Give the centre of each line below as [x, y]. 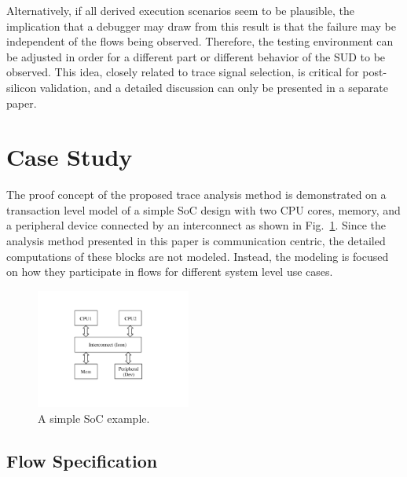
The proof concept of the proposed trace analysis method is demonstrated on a [196, 194]
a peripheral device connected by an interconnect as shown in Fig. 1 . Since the [196, 225]
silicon [22, 87]
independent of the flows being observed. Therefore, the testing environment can [200, 41]
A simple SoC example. [94, 418]
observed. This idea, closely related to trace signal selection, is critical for [183, 72]
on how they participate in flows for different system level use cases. [170, 272]
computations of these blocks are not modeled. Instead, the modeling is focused [198, 256]
